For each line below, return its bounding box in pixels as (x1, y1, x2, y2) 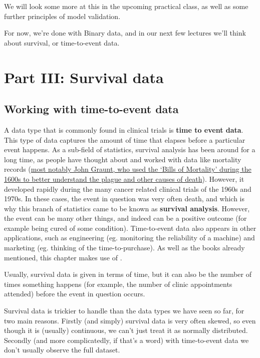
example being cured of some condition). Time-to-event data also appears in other (4, 222, 256, 233)
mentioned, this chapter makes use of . (4, 252, 122, 262)
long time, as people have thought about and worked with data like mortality (4, 154, 241, 164)
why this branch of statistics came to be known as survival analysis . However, (4, 203, 250, 213)
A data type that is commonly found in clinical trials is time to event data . (4, 124, 243, 135)
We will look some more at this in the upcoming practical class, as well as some (4, 1, 248, 11)
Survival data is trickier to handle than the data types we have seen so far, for (4, 305, 244, 316)
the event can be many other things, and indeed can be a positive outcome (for (4, 213, 247, 223)
